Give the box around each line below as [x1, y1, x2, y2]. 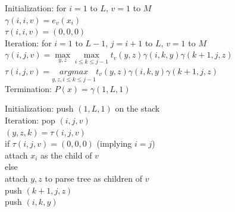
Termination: [5, 82, 52, 94]
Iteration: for [5, 36, 52, 49]
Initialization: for [5, 2, 67, 14]
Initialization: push [5, 102, 74, 115]
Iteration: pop [5, 114, 55, 126]
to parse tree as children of [45, 172, 143, 184]
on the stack [115, 102, 160, 115]
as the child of [40, 148, 92, 161]
